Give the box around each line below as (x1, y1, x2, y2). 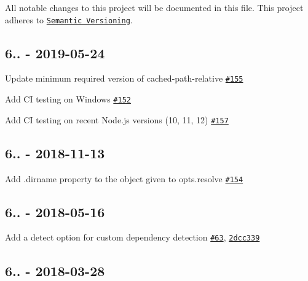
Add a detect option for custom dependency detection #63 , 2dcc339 (5, 231, 260, 244)
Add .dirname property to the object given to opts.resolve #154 (5, 172, 243, 185)
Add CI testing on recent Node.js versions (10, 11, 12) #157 (5, 113, 229, 126)
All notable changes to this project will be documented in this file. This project (5, 1, 304, 13)
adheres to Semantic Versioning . (5, 13, 133, 26)
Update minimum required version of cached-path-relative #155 (5, 72, 243, 85)
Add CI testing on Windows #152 (5, 93, 131, 106)
